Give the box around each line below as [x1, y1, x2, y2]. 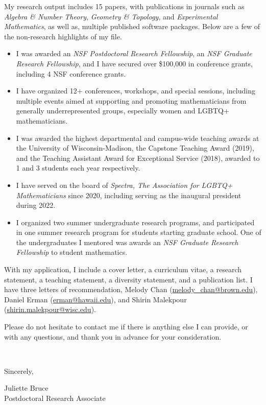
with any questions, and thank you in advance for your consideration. [4, 331, 222, 342]
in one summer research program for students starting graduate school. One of [16, 227, 261, 237]
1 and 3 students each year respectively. [16, 162, 140, 173]
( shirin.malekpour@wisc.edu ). [4, 304, 96, 315]
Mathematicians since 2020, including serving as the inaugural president [16, 189, 241, 200]
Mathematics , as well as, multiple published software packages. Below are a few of [4, 21, 260, 32]
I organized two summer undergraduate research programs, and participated [16, 217, 255, 227]
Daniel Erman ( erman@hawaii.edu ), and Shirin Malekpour [4, 294, 187, 304]
